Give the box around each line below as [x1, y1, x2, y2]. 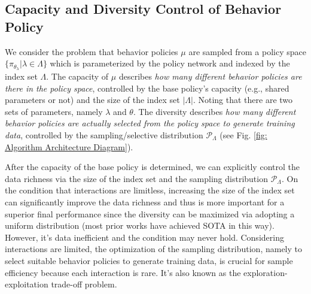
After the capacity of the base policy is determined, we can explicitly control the [5, 160, 300, 173]
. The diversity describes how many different [133, 105, 296, 117]
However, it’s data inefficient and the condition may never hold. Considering [5, 231, 284, 243]
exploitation [5, 278, 48, 290]
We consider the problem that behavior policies [5, 45, 178, 57]
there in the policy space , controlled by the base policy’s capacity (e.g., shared [5, 81, 289, 94]
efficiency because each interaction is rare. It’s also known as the [5, 266, 241, 278]
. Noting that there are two [193, 93, 293, 106]
